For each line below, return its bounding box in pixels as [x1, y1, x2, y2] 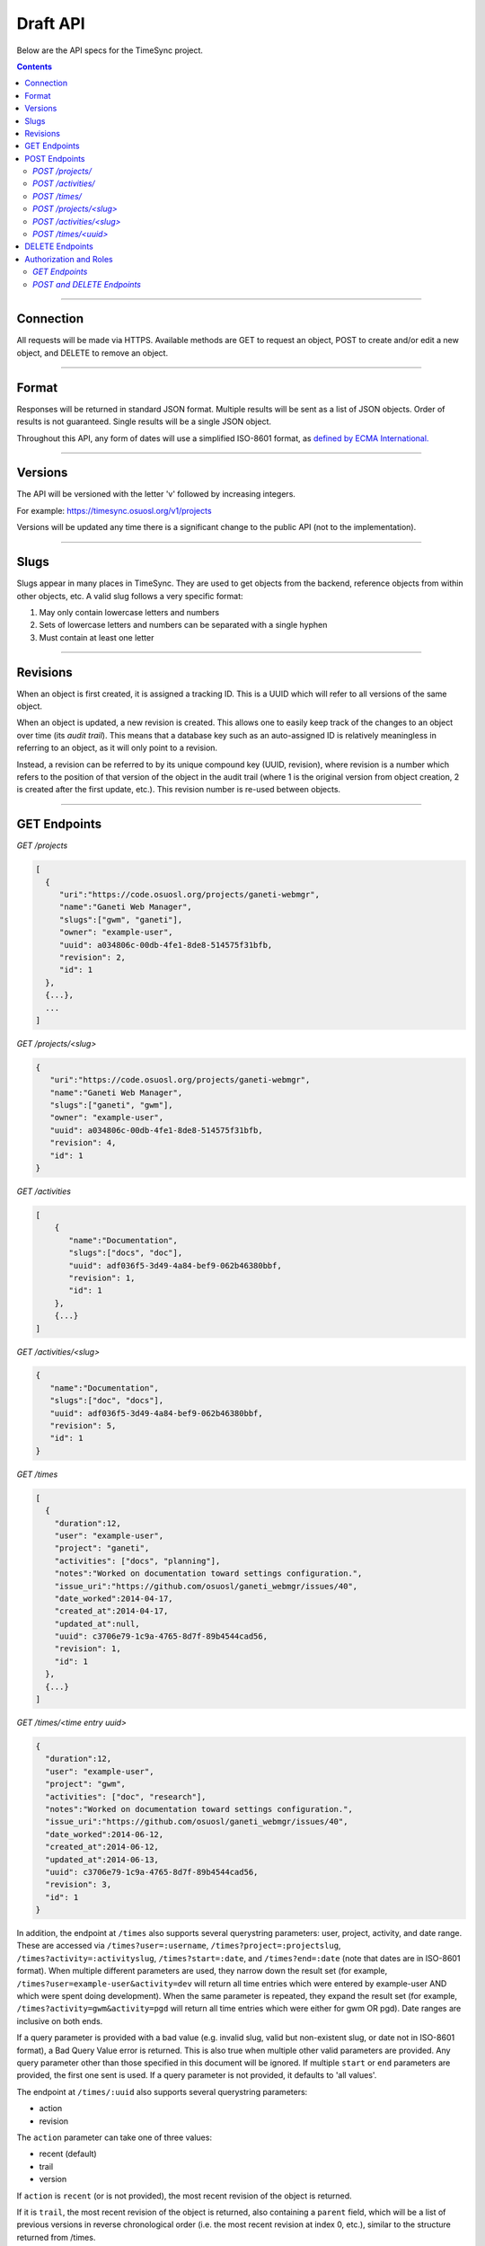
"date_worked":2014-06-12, [45, 1829, 164, 1839]
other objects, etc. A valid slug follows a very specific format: [16, 590, 243, 601]
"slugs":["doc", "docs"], [49, 1395, 164, 1406]
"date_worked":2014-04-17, [54, 1593, 174, 1604]
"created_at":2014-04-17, [54, 1606, 169, 1616]
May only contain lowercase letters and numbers [39, 606, 220, 617]
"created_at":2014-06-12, [45, 1842, 159, 1853]
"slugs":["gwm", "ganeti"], [58, 915, 183, 924]
